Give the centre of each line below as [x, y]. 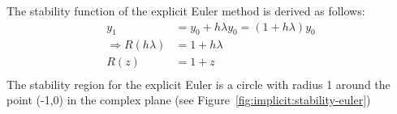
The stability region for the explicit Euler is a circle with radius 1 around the [198, 84]
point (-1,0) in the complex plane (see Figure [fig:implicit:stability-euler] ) [189, 100]
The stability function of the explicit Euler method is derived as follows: [186, 11]
